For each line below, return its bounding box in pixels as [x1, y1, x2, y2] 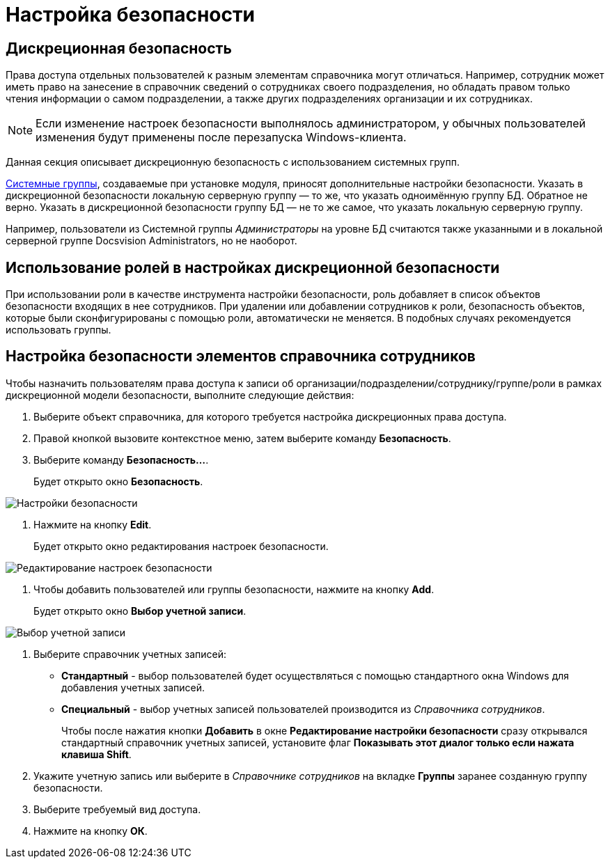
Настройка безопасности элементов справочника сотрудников [6, 347, 476, 366]
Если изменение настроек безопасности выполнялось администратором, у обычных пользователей [36, 116, 586, 131]
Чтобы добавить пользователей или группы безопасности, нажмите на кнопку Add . [33, 583, 435, 595]
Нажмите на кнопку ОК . [33, 824, 148, 837]
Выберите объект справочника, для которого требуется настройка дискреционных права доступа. [33, 410, 507, 423]
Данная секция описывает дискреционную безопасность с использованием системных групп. [6, 156, 460, 168]
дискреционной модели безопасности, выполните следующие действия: [6, 388, 354, 401]
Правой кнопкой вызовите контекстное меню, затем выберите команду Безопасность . [33, 432, 451, 444]
